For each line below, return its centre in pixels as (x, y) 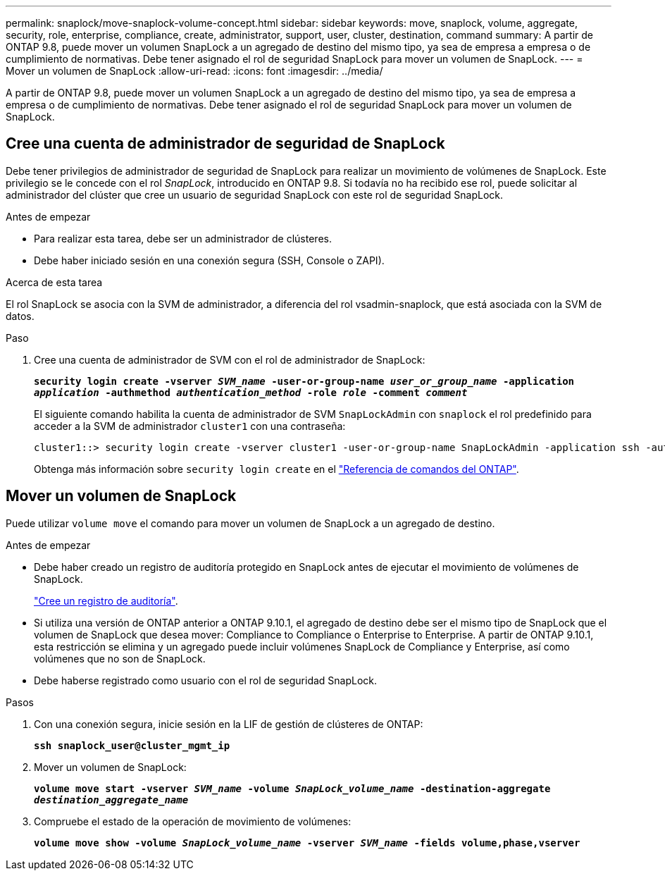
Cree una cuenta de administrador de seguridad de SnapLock (225, 144)
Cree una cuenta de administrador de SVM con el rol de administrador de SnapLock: (230, 359)
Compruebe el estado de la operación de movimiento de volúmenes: (193, 821)
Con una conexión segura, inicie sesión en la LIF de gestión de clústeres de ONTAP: (229, 724)
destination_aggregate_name (111, 800)
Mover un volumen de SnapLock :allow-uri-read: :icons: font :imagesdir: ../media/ (194, 71)
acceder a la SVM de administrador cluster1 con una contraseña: (190, 426)
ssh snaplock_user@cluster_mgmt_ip (132, 745)
